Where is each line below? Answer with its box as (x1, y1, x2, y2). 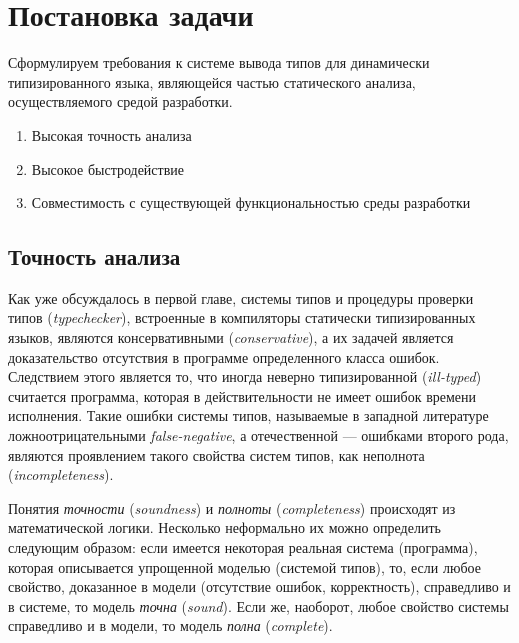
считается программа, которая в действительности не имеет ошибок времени (8, 385, 477, 406)
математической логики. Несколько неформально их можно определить (8, 517, 441, 538)
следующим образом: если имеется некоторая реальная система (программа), (8, 537, 478, 558)
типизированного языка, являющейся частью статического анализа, (8, 71, 416, 92)
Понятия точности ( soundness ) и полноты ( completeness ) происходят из (8, 497, 456, 518)
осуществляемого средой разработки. (8, 91, 233, 112)
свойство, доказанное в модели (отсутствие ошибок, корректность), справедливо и (8, 576, 511, 597)
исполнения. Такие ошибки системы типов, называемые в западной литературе (8, 405, 489, 426)
